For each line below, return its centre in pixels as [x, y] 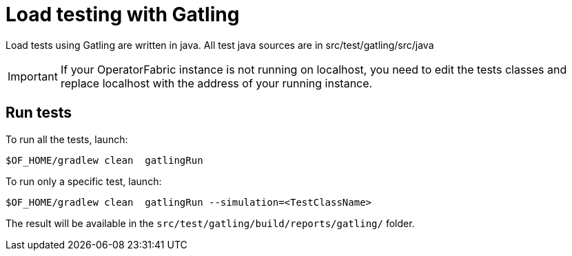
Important [33, 76]
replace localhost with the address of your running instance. [216, 83]
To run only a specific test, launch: [84, 181]
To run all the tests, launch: [67, 139]
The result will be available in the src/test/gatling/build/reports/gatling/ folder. [210, 223]
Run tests [39, 113]
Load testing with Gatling [123, 14]
